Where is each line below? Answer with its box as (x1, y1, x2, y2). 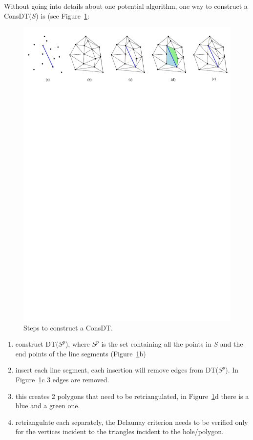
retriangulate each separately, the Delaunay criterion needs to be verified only (15, 417, 248, 427)
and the (220, 339, 243, 349)
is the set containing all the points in (101, 339, 211, 349)
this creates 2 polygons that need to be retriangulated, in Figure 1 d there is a (15, 391, 249, 401)
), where (65, 339, 90, 349)
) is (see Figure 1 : (36, 10, 89, 21)
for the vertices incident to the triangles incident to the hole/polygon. (15, 426, 224, 437)
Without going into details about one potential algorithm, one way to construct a (4, 1, 248, 11)
